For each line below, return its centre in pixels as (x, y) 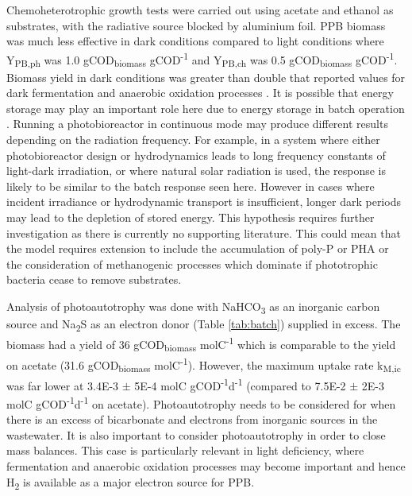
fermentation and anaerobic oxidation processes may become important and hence (206, 465)
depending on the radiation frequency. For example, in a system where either (193, 139)
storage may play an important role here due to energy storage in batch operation (206, 108)
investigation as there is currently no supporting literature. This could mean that (204, 232)
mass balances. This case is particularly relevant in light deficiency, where (185, 450)
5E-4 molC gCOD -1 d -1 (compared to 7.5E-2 (240, 384)
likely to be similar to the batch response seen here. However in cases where (191, 186)
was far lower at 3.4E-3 (63, 385)
